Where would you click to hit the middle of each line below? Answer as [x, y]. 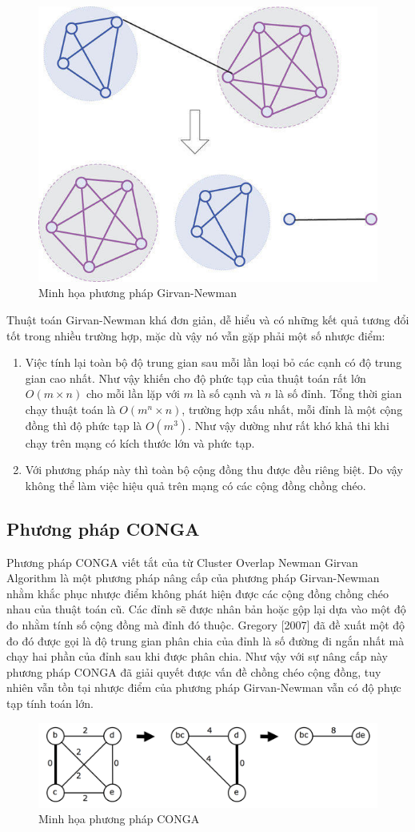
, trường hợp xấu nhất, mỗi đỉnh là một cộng [292, 410]
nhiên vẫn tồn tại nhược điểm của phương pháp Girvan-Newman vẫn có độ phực [204, 687]
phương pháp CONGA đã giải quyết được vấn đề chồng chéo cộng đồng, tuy [194, 671]
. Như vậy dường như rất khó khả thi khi [289, 425]
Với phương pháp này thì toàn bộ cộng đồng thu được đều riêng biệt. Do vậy [214, 470]
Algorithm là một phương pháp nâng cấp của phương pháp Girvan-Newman [193, 578]
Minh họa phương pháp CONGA [119, 819]
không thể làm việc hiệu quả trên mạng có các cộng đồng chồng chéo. [196, 485]
